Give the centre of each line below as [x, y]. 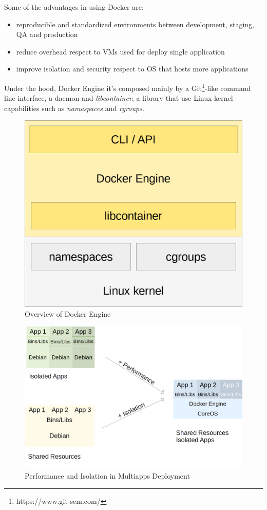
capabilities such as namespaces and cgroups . [74, 108]
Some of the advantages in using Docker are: [74, 7]
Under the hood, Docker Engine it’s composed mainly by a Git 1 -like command [128, 87]
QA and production [47, 34]
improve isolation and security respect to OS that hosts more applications [132, 69]
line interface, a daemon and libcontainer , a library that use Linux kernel [119, 98]
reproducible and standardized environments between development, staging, [135, 24]
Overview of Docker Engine [68, 314]
